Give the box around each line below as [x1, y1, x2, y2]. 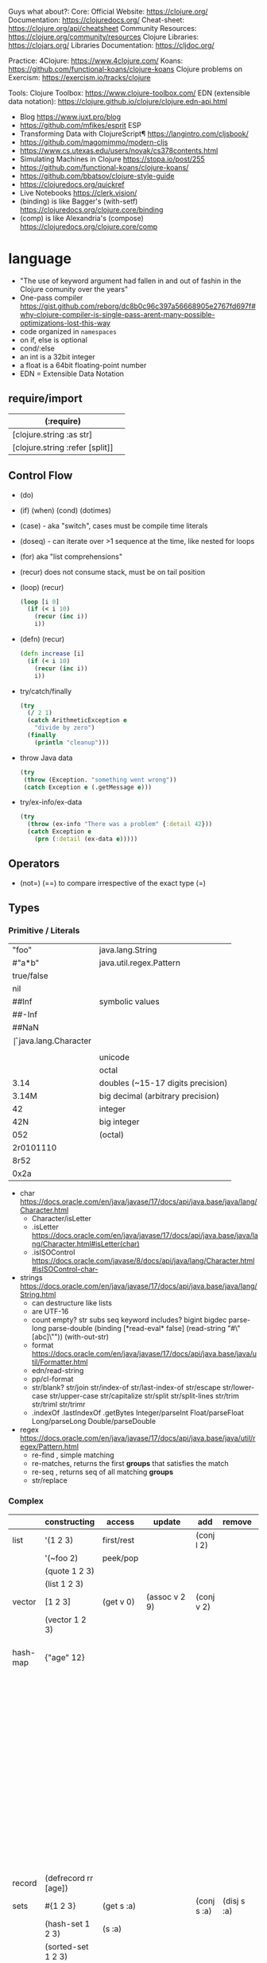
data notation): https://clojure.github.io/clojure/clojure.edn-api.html [8, 97, 228, 106]
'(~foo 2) [44, 1552, 79, 1563]
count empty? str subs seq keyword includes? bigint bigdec [31, 1315, 227, 1325]
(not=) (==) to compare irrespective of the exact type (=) [19, 878, 207, 887]
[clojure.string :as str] [12, 429, 93, 440]
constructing [44, 1516, 95, 1527]
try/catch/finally [19, 686, 72, 696]
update [153, 1516, 181, 1527]
